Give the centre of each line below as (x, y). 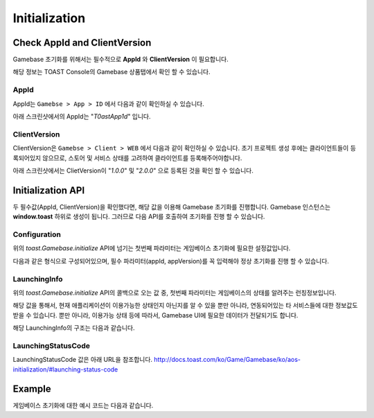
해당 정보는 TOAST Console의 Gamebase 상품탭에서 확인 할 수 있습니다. (112, 72)
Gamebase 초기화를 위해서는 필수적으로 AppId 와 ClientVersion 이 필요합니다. (121, 60)
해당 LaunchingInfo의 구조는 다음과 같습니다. (74, 328)
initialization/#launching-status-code (65, 369)
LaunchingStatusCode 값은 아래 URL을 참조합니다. (82, 360)
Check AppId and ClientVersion (82, 43)
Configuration (37, 234)
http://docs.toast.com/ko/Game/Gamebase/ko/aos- (227, 360)
